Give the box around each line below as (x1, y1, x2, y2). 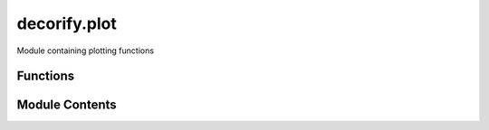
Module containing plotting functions (16, 45, 154, 56)
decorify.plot (16, 14, 118, 33)
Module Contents (16, 97, 117, 113)
